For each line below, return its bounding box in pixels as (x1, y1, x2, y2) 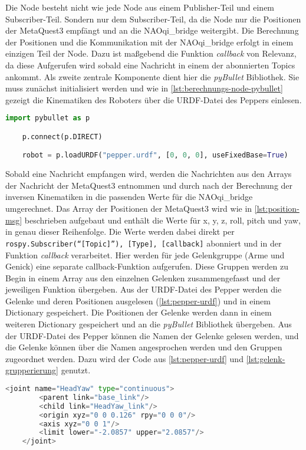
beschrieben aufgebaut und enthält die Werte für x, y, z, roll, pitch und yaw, (24, 213, 301, 226)
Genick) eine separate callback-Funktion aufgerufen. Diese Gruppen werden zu (5, 260, 289, 272)
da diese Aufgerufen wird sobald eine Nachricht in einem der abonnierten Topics (5, 58, 295, 71)
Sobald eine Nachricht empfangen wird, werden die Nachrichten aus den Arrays (5, 167, 292, 180)
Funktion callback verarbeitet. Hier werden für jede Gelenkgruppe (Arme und (5, 248, 285, 261)
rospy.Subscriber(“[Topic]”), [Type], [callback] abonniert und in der (5, 237, 282, 249)
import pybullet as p (5, 114, 90, 123)
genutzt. (61, 364, 91, 376)
